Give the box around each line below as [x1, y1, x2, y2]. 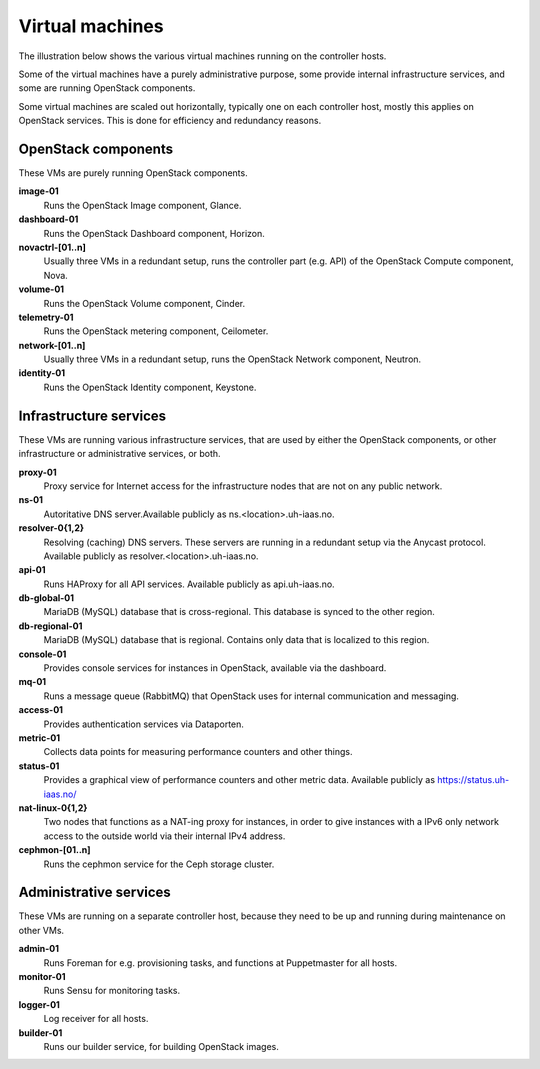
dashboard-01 [18, 213, 79, 225]
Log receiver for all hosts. [43, 1013, 149, 1025]
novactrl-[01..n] [18, 241, 87, 253]
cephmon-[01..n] [18, 844, 91, 856]
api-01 [18, 564, 46, 576]
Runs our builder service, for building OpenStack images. [43, 1040, 280, 1052]
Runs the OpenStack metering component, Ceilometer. [43, 325, 269, 337]
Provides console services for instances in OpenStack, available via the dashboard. [43, 662, 387, 674]
